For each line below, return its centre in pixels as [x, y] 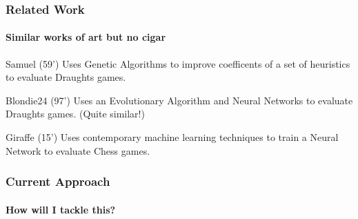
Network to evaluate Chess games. [78, 150]
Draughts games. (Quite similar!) [75, 114]
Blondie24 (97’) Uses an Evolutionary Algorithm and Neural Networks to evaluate [179, 100]
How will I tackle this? [61, 209]
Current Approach [58, 181]
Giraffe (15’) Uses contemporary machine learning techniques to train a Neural [172, 137]
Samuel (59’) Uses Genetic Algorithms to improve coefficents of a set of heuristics [178, 63]
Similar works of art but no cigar [86, 37]
